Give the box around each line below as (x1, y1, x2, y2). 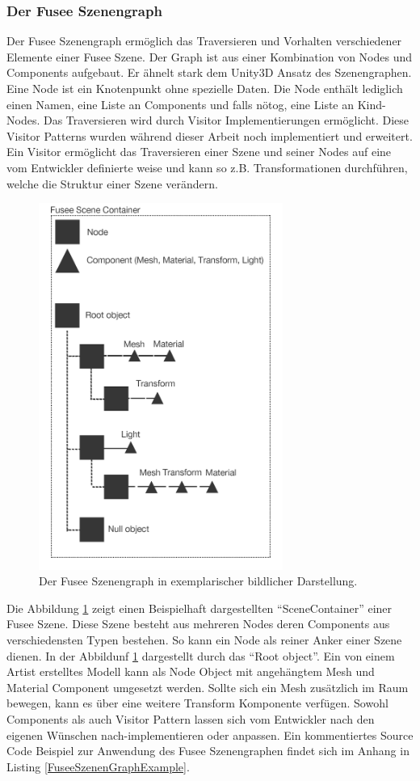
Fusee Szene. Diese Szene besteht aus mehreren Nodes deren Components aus (6, 615, 390, 632)
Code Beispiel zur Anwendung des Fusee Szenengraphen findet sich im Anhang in (6, 742, 409, 759)
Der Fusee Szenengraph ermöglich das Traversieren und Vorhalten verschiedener (6, 32, 402, 49)
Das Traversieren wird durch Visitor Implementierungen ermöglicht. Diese (43, 112, 409, 129)
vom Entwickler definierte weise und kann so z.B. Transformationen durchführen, (6, 158, 408, 175)
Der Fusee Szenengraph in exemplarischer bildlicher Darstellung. (39, 572, 358, 589)
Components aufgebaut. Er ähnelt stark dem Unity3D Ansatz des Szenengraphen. (6, 64, 412, 81)
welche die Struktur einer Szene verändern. (6, 175, 218, 192)
